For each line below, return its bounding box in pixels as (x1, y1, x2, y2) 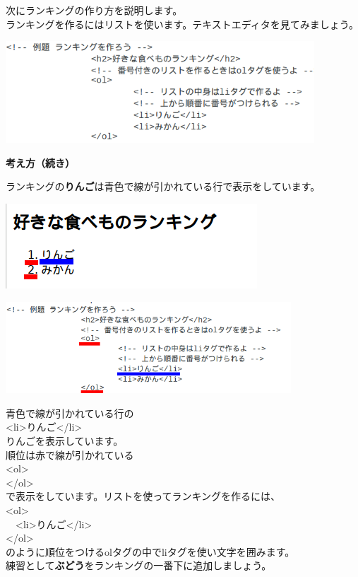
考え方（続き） (6, 155, 75, 170)
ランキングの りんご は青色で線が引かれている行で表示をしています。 (6, 179, 321, 194)
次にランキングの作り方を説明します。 (6, 3, 183, 17)
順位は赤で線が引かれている (6, 447, 134, 462)
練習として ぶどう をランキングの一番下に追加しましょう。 (6, 558, 272, 573)
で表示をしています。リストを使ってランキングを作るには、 (6, 489, 281, 503)
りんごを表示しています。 (6, 433, 124, 448)
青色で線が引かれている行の (6, 405, 134, 420)
